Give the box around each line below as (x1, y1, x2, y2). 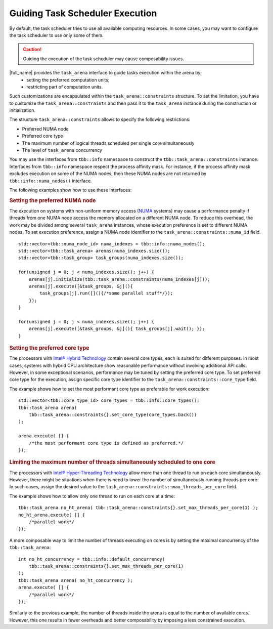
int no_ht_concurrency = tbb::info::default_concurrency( (18, 556, 165, 562)
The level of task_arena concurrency (22, 147, 103, 153)
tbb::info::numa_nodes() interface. (9, 178, 92, 184)
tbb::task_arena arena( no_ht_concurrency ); (18, 577, 133, 583)
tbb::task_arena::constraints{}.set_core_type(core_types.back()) (28, 412, 197, 417)
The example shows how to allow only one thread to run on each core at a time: (9, 493, 175, 499)
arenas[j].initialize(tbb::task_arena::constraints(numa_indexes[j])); (28, 276, 210, 282)
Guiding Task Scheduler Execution (9, 8, 157, 19)
